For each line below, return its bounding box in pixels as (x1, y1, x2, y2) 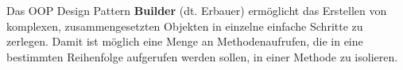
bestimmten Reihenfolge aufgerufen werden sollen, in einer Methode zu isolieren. (6, 48, 398, 64)
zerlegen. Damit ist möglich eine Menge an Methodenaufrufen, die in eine (6, 33, 363, 50)
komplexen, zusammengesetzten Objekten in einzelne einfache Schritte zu (6, 17, 363, 34)
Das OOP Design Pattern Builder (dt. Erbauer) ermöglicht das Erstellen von (6, 2, 387, 18)
